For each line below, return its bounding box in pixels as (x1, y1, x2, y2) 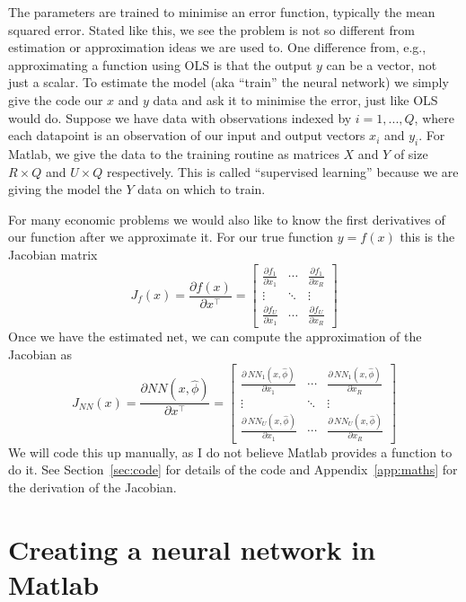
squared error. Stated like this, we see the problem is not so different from (8, 20, 415, 39)
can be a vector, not (326, 55, 437, 74)
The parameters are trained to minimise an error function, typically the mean (8, 3, 435, 21)
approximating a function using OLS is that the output (8, 55, 312, 74)
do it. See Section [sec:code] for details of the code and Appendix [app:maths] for (8, 460, 458, 479)
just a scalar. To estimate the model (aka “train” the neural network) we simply (8, 73, 449, 92)
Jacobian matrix (8, 244, 98, 263)
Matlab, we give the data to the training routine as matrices (8, 144, 339, 163)
